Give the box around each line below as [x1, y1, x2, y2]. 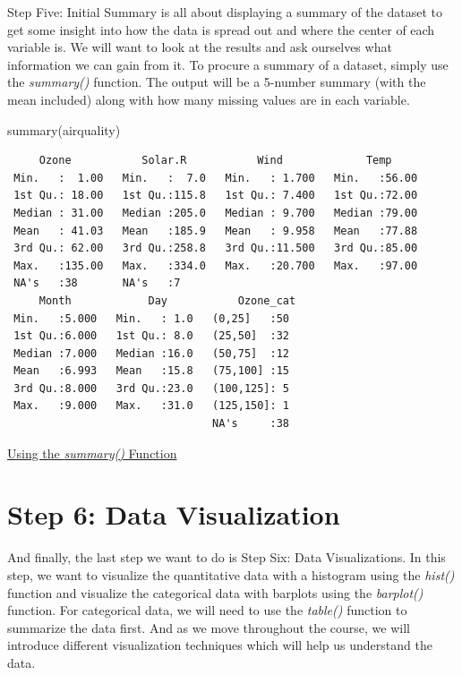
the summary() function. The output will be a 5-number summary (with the [7, 73, 426, 91]
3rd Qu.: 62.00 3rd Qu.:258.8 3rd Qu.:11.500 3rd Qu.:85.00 [13, 242, 418, 255]
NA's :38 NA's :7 [13, 277, 181, 290]
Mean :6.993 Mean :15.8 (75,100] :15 [13, 364, 289, 378]
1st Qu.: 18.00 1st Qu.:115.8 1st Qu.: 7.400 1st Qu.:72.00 [13, 189, 418, 202]
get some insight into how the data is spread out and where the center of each [7, 20, 435, 38]
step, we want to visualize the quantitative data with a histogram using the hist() [7, 565, 455, 584]
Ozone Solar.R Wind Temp [38, 154, 392, 167]
